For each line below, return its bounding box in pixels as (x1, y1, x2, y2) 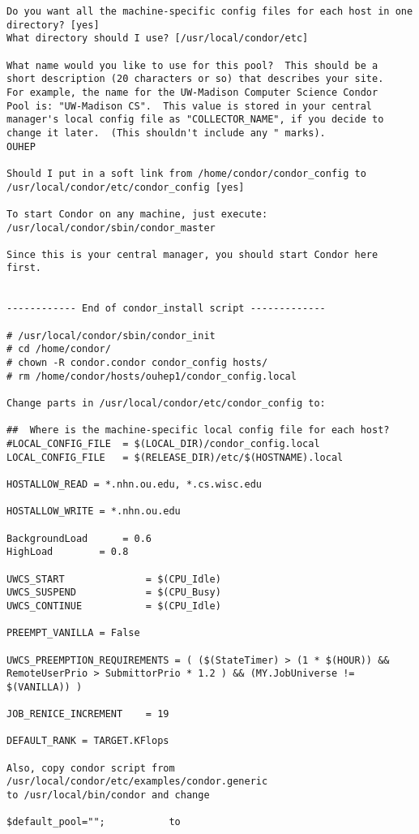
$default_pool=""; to (6, 816, 181, 828)
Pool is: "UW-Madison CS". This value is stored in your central (6, 100, 373, 112)
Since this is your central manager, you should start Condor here (6, 248, 378, 260)
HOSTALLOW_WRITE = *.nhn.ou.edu (6, 505, 181, 518)
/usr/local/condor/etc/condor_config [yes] (6, 181, 245, 193)
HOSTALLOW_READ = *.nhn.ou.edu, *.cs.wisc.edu (6, 478, 262, 490)
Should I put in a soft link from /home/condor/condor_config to (6, 167, 366, 179)
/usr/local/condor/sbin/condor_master (6, 221, 216, 234)
